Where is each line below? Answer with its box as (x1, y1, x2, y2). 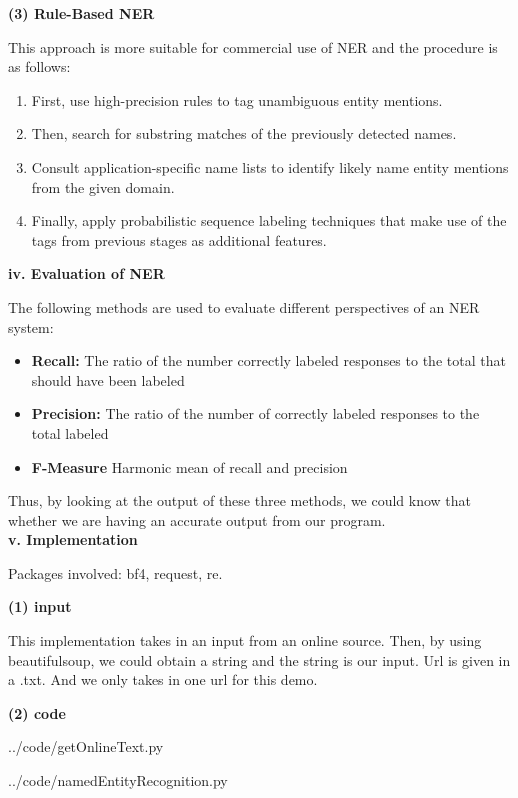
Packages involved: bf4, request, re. (8, 562, 223, 583)
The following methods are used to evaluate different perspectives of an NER (8, 296, 480, 317)
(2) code (8, 702, 66, 723)
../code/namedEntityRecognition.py (8, 770, 228, 791)
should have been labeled (31, 369, 185, 390)
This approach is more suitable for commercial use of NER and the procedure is (8, 36, 498, 57)
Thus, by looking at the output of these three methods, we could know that (8, 490, 472, 511)
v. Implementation (8, 529, 138, 550)
